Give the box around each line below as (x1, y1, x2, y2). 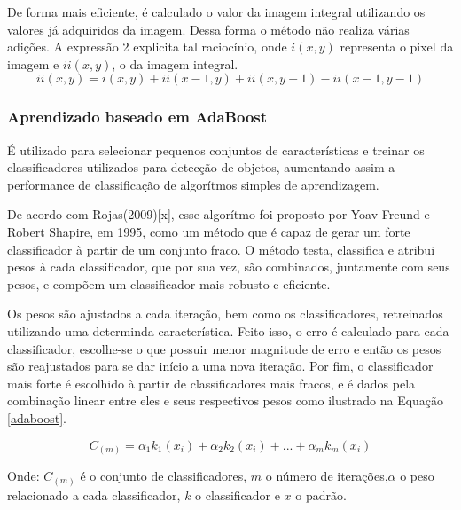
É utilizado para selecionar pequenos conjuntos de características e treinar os (7, 140, 425, 159)
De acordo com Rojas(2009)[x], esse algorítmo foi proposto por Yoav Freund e (7, 205, 430, 224)
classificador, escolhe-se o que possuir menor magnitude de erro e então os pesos (7, 339, 441, 357)
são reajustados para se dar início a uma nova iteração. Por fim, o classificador (7, 357, 434, 375)
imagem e (7, 54, 59, 73)
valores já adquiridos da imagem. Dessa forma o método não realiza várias (7, 20, 410, 38)
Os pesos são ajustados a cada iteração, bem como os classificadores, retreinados (7, 304, 443, 323)
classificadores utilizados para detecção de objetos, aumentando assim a (7, 158, 395, 177)
